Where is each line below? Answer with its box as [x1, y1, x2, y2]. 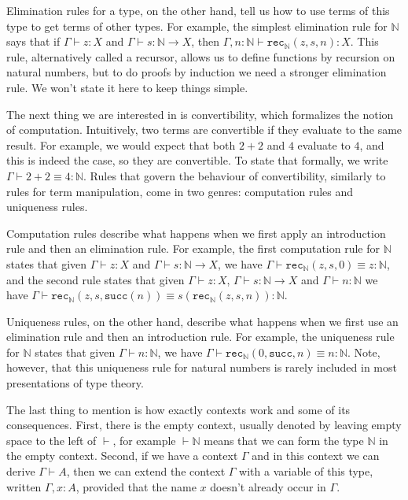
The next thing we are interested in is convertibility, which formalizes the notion [6, 106, 394, 122]
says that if [6, 33, 61, 50]
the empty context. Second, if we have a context [6, 447, 238, 464]
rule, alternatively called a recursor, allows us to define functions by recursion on [6, 48, 395, 65]
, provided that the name [75, 478, 197, 494]
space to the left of [6, 431, 97, 448]
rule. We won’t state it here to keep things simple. [6, 79, 248, 95]
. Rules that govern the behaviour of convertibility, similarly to [83, 167, 386, 183]
